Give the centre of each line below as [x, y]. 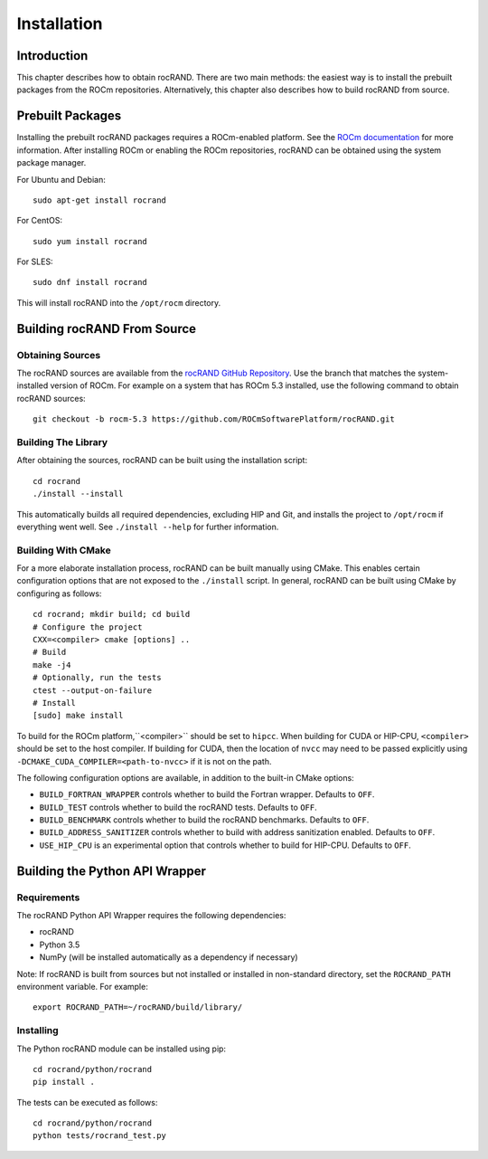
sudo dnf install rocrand [90, 282]
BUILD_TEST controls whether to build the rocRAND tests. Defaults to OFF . [178, 807]
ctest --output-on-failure [93, 690]
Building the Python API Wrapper [112, 871]
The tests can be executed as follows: [87, 1102]
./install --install [78, 494]
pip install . [64, 1082]
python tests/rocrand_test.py [100, 1136]
